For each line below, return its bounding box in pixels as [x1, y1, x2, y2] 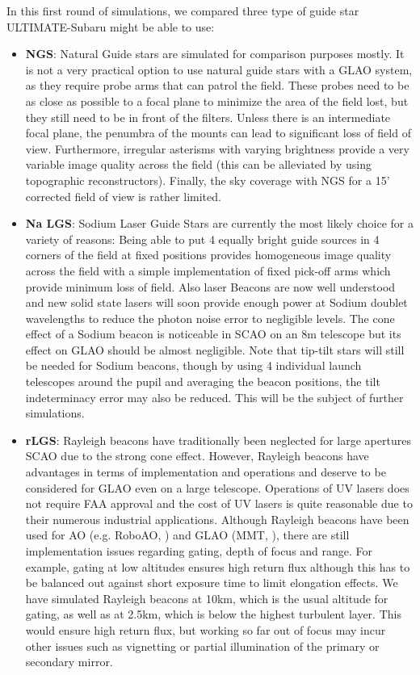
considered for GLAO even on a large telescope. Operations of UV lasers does [25, 479, 409, 496]
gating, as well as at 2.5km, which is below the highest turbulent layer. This [25, 606, 401, 623]
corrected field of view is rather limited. [25, 187, 221, 204]
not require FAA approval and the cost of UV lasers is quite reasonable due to [25, 495, 413, 512]
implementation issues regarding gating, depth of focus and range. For [25, 543, 373, 559]
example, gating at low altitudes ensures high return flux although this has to [25, 558, 410, 575]
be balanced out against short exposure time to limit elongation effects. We [25, 574, 398, 591]
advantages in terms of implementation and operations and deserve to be [25, 463, 386, 480]
